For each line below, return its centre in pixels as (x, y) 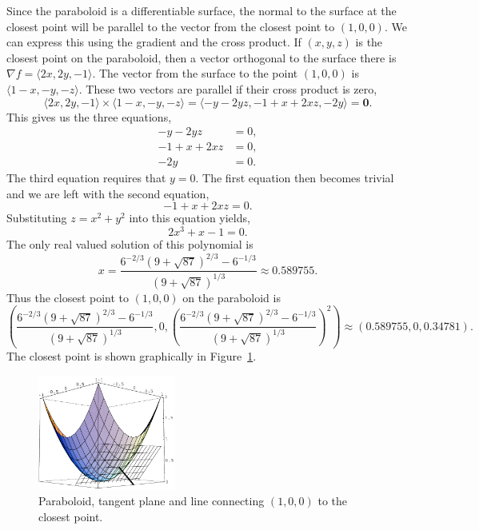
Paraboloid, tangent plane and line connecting (152, 501)
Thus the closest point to (68, 297)
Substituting (37, 218)
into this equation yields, (190, 218)
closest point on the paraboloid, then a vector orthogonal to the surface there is (202, 57)
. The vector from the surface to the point (195, 73)
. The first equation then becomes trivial (295, 178)
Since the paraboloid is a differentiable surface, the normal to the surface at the (202, 10)
